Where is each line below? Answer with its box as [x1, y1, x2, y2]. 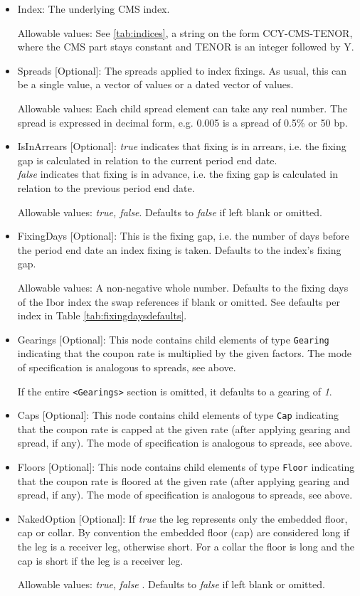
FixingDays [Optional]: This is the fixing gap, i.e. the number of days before [17, 228, 349, 243]
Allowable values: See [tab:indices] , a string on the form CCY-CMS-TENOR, [17, 25, 353, 40]
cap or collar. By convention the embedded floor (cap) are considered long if [17, 525, 350, 540]
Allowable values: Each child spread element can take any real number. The [17, 100, 347, 115]
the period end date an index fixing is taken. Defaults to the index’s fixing [17, 242, 342, 257]
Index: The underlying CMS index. [17, 1, 170, 16]
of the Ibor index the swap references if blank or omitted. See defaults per [17, 294, 340, 309]
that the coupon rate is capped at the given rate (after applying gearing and [17, 421, 351, 436]
